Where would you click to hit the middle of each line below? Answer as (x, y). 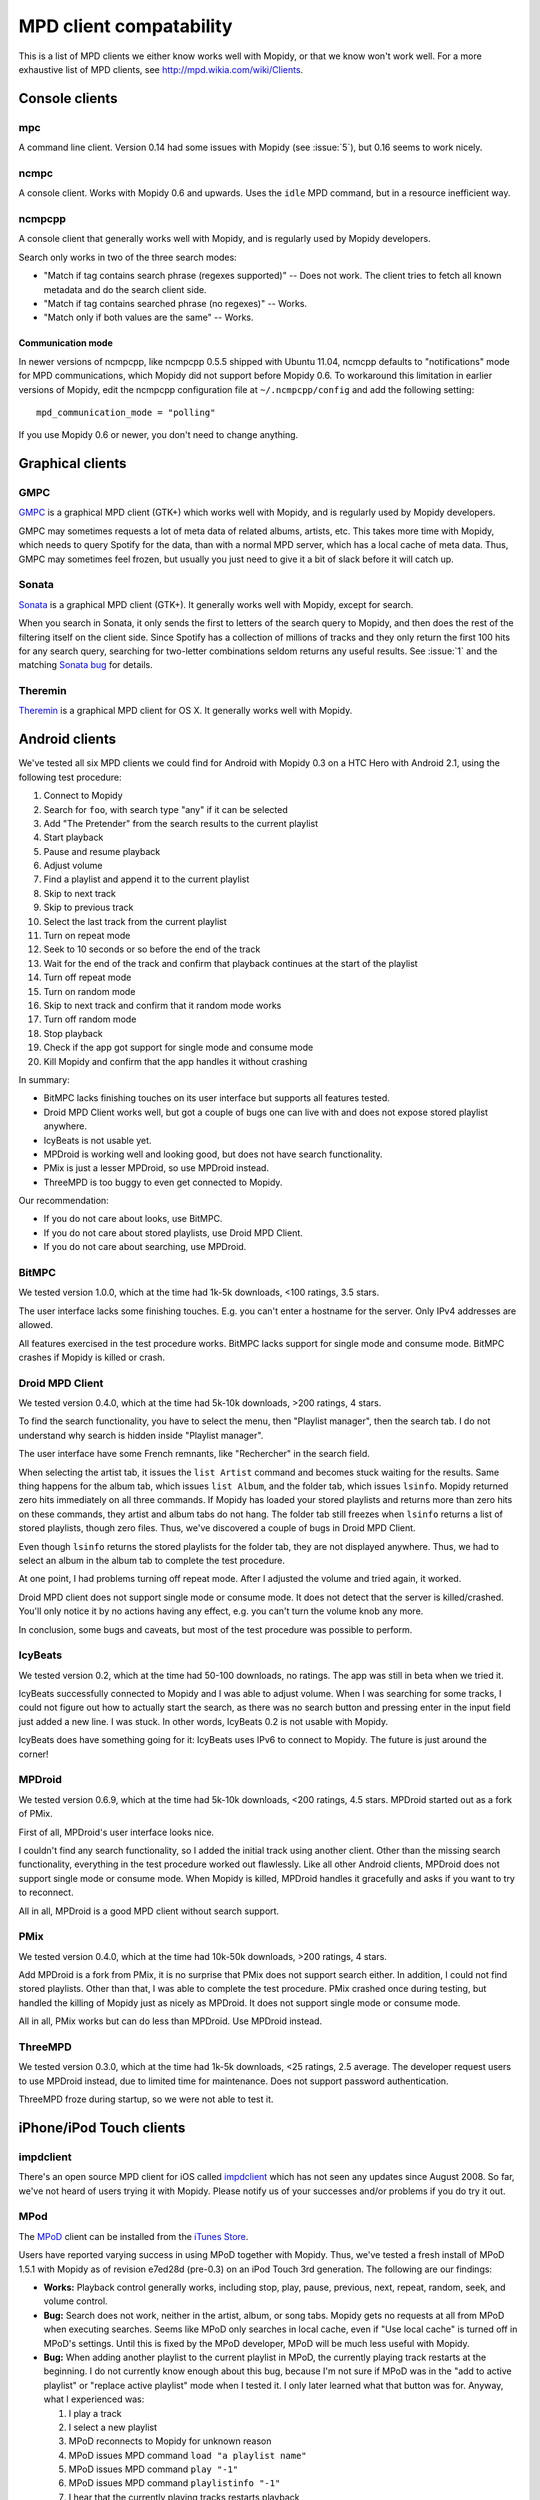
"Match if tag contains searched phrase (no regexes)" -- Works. (175, 303)
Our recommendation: (63, 1201)
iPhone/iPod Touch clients (102, 2127)
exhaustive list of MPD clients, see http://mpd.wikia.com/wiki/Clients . (161, 69)
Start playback (73, 837)
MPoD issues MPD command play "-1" (153, 2469)
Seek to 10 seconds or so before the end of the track (152, 949)
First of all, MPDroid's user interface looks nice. (116, 1832)
